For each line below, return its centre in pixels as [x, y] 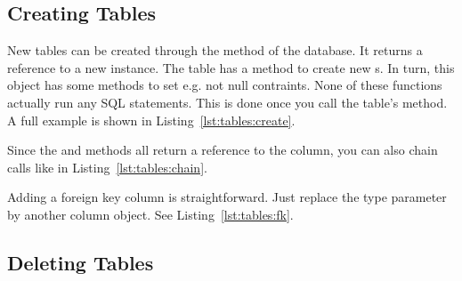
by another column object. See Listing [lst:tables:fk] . [150, 214]
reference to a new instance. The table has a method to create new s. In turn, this [231, 67]
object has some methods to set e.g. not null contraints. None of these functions [225, 85]
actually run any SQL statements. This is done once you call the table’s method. [227, 102]
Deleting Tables [81, 262]
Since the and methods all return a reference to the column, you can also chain [223, 150]
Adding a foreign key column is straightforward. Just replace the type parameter [227, 197]
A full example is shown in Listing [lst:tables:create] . [151, 120]
